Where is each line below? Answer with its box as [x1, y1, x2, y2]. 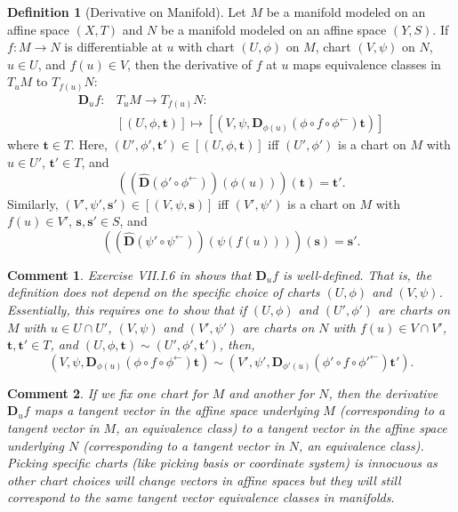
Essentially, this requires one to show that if [7, 300, 246, 319]
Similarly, [7, 194, 59, 212]
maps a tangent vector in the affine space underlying [34, 401, 319, 420]
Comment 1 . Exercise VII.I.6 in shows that [7, 265, 252, 284]
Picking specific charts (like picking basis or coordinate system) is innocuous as [7, 453, 438, 472]
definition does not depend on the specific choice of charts [7, 283, 320, 301]
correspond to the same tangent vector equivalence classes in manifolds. [7, 488, 395, 507]
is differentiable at [64, 37, 163, 56]
